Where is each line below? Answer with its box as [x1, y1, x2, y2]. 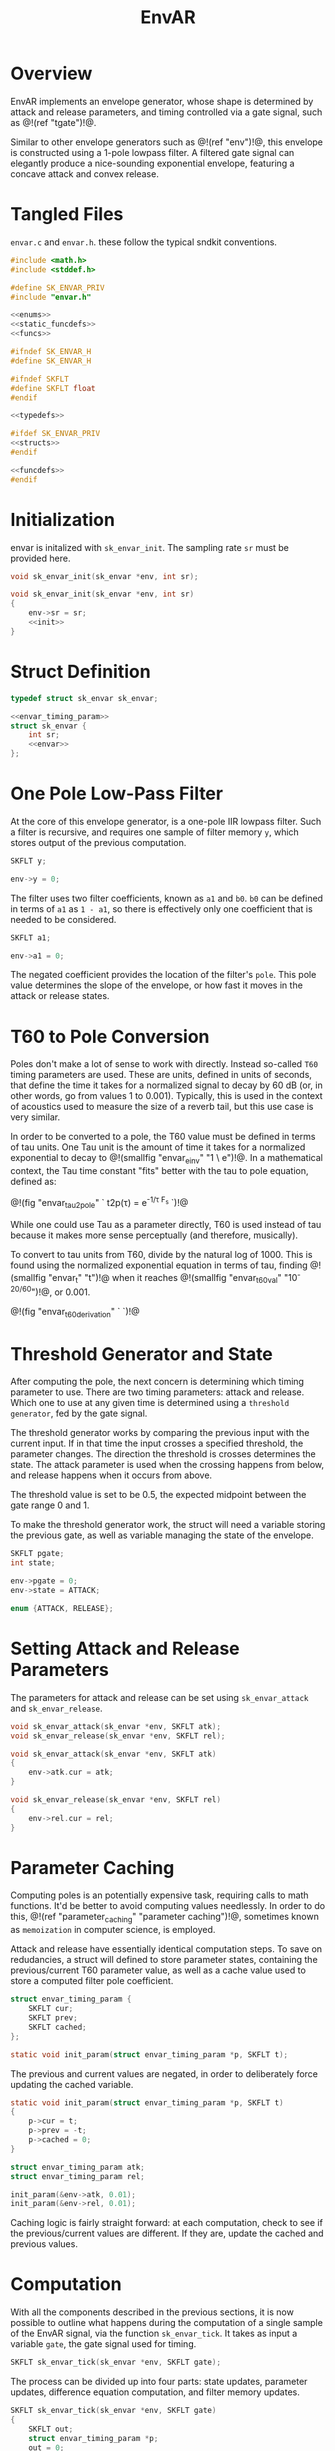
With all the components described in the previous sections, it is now [10, 2306, 295, 2318]
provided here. [10, 552, 71, 564]
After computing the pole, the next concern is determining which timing [10, 1376, 305, 1388]
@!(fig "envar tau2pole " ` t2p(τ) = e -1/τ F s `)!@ [10, 1195, 189, 1211]
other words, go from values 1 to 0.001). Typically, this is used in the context [10, 1090, 323, 1102]
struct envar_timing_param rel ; [10, 2171, 145, 2181]
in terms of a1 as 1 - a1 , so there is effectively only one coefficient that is [10, 902, 313, 915]
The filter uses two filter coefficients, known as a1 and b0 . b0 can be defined [10, 892, 323, 904]
